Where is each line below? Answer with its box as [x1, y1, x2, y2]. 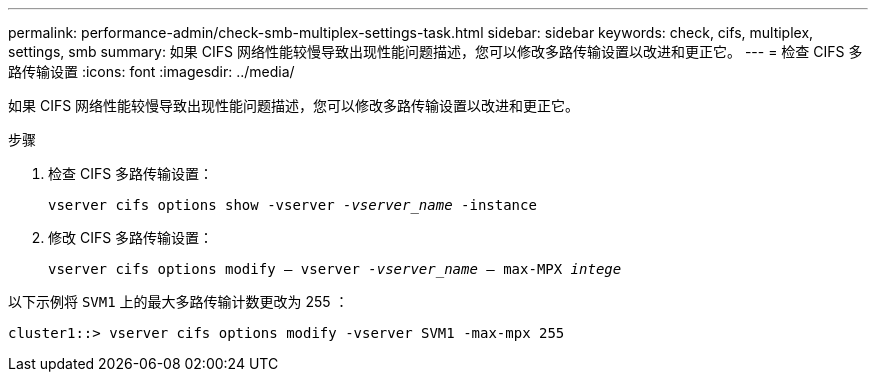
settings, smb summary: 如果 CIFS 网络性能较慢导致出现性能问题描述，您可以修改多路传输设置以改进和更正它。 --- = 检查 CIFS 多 [8, 43, 863, 60]
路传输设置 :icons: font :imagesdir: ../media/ [8, 63, 295, 80]
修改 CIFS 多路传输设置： [48, 229, 214, 246]
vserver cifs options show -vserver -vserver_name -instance [48, 197, 537, 213]
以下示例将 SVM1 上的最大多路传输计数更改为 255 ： [8, 293, 349, 310]
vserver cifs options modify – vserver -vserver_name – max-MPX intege [48, 261, 622, 277]
